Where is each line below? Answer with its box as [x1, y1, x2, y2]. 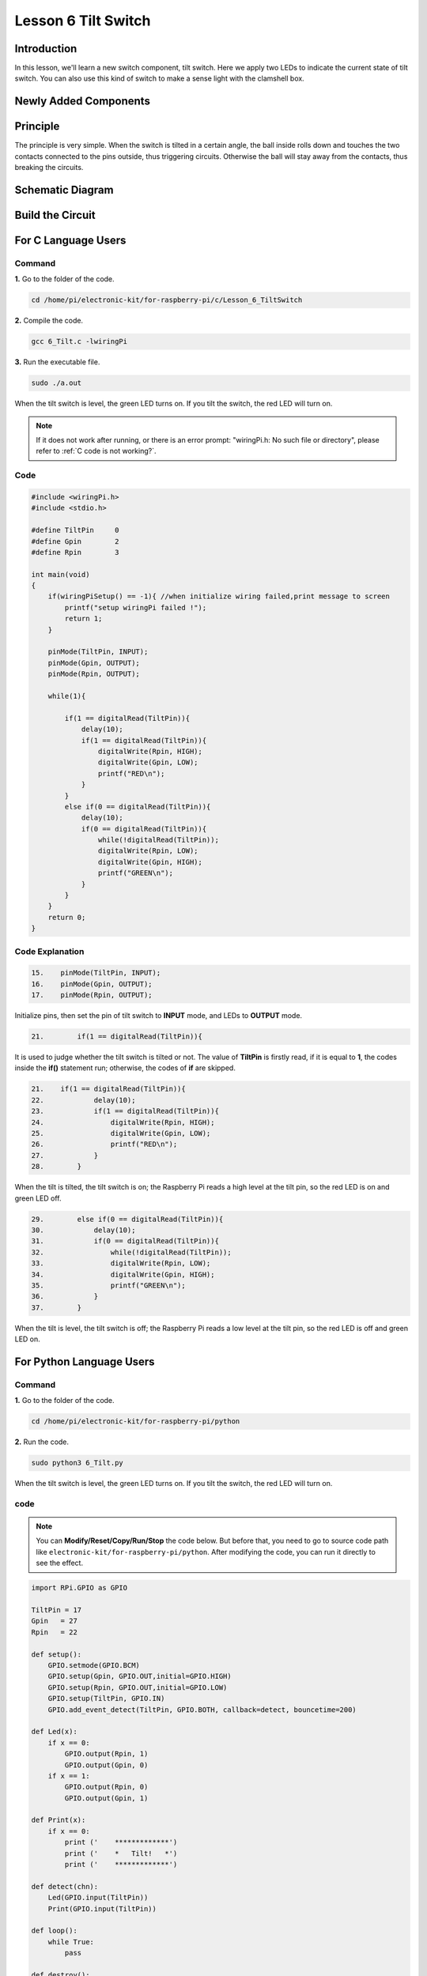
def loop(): [31, 1926, 78, 1936]
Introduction [14, 42, 77, 55]
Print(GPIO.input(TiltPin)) [47, 1904, 157, 1913]
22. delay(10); [31, 1095, 136, 1104]
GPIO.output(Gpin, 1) [64, 1793, 149, 1802]
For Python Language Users [14, 1355, 155, 1368]
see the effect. [36, 1558, 83, 1568]
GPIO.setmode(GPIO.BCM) [47, 1661, 140, 1669]
